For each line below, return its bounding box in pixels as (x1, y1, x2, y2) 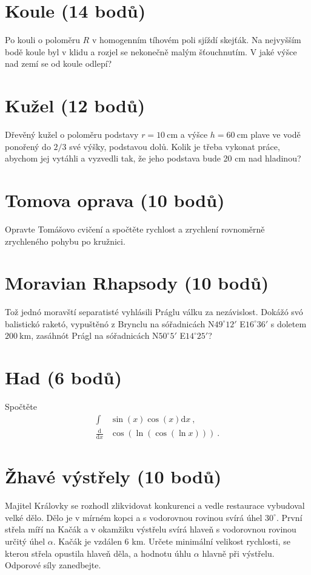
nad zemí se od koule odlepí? (5, 57, 112, 70)
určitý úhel (5, 535, 45, 548)
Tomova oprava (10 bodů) (5, 188, 225, 212)
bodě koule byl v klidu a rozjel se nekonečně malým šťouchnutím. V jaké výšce (5, 45, 297, 58)
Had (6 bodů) (5, 365, 122, 390)
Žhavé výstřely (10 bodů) (5, 464, 222, 489)
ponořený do (5, 140, 51, 152)
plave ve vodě (250, 128, 301, 141)
